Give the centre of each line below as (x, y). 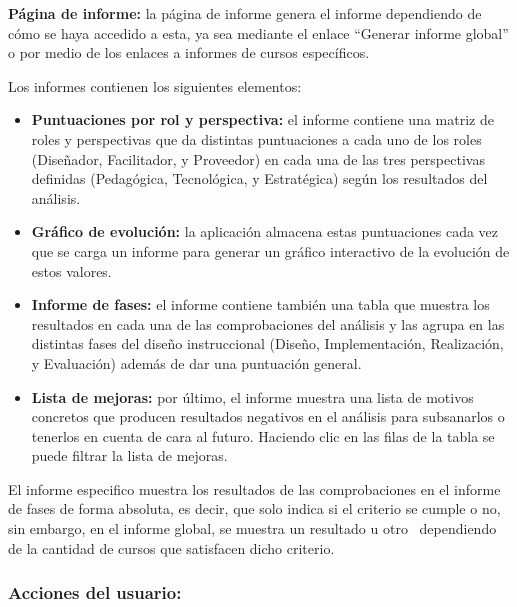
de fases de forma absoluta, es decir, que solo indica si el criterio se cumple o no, (254, 508)
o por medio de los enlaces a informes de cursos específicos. (189, 52)
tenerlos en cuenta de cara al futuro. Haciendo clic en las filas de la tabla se (263, 435)
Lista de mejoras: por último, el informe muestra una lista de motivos (252, 396)
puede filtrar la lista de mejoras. (129, 455)
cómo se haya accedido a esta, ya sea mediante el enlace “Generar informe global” (258, 32)
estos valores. (71, 270)
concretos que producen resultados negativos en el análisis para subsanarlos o (268, 416)
